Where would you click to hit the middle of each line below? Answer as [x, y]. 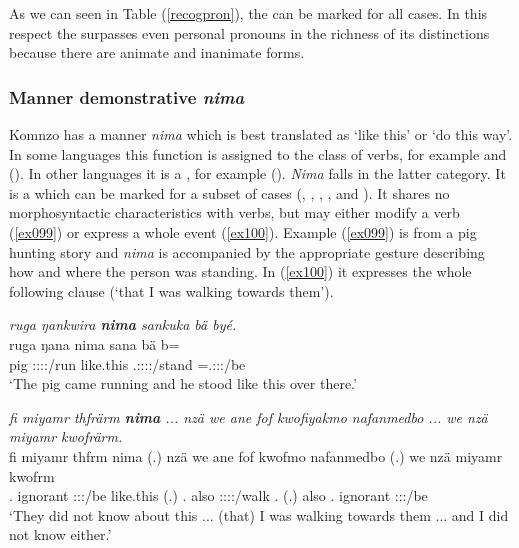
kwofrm [32, 475]
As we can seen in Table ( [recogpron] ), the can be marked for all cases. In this [248, 13]
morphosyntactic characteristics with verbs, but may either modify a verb [234, 212]
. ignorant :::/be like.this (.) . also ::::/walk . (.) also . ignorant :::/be [218, 495]
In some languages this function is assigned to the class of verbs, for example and [258, 153]
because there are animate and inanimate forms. [157, 52]
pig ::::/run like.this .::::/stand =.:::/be [127, 363]
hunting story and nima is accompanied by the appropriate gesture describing [247, 251]
